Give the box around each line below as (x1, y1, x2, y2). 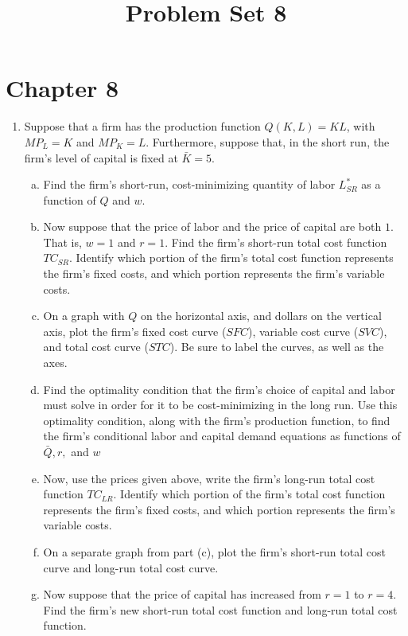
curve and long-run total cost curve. (43, 559, 219, 576)
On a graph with (43, 307, 125, 324)
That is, (43, 233, 82, 250)
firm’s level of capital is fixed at (24, 149, 178, 166)
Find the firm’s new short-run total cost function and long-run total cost (43, 601, 398, 618)
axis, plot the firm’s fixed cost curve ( (43, 322, 227, 339)
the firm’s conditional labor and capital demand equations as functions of (43, 427, 401, 444)
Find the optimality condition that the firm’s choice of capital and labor (43, 380, 395, 397)
